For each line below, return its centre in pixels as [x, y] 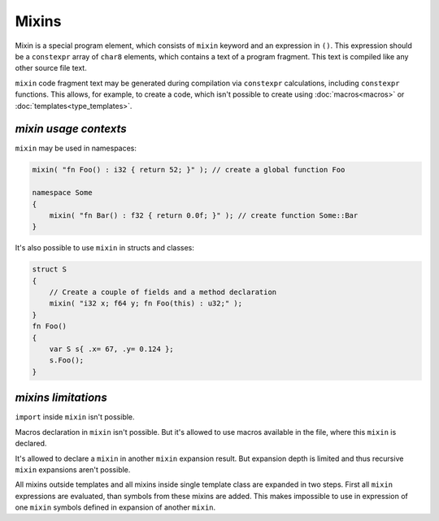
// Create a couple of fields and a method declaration [163, 292]
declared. [31, 444]
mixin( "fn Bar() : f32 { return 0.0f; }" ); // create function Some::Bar [204, 215]
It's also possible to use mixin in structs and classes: [105, 248]
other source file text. [51, 68]
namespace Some [62, 193]
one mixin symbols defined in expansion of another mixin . [115, 507]
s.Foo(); [67, 360]
